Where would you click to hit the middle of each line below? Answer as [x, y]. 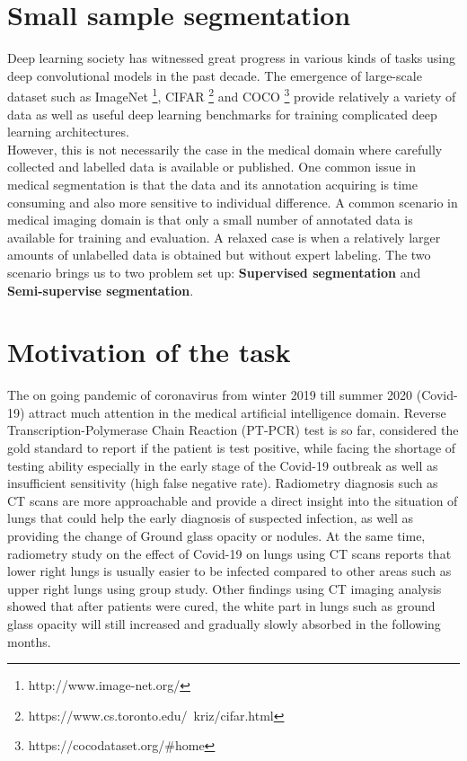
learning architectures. [68, 132]
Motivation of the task [149, 352]
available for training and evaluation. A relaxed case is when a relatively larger [224, 237]
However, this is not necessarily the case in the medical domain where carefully [225, 149]
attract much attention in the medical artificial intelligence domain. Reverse [238, 412]
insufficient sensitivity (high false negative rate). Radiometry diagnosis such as [223, 483]
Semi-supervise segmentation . [101, 290]
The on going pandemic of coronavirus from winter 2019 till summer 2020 [210, 395]
